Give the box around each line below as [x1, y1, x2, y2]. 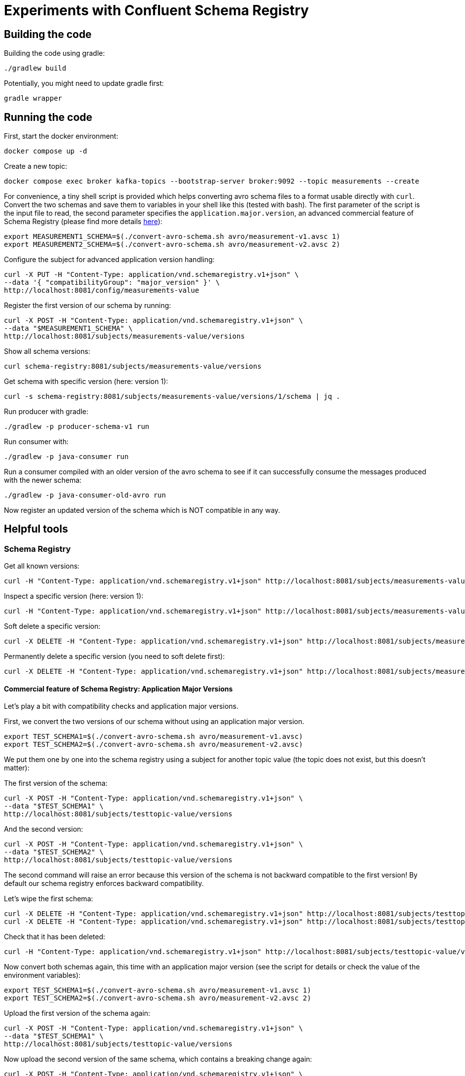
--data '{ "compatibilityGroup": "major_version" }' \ [4, 278, 220, 287]
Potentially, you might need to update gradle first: [4, 79, 164, 88]
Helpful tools [4, 523, 68, 536]
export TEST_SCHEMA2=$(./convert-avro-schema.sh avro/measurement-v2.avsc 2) [4, 994, 311, 1002]
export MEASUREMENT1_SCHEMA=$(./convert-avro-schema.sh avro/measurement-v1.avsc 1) [4, 232, 340, 241]
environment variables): [4, 971, 81, 980]
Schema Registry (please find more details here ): [4, 217, 163, 226]
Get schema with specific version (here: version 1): [4, 377, 168, 386]
